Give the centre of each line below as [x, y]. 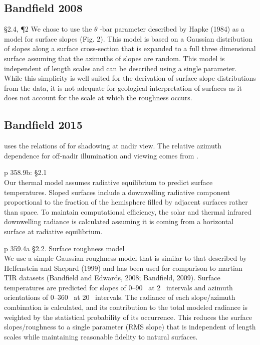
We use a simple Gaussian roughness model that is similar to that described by [125, 258]
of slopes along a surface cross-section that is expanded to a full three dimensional [130, 48]
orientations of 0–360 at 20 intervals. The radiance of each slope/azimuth [120, 297]
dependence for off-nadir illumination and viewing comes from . [101, 155]
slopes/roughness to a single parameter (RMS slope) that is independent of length [130, 327]
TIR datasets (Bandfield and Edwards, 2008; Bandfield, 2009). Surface [112, 278]
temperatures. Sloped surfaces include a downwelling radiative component [117, 192]
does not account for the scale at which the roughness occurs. [98, 98]
